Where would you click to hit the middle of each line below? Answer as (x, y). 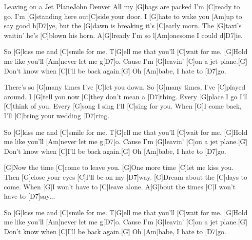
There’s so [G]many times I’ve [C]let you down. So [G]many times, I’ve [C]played (125, 87)
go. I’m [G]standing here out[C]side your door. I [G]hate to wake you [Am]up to (123, 16)
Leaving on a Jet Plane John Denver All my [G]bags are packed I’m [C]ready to (122, 6)
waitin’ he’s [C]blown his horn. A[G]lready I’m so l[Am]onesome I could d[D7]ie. (123, 35)
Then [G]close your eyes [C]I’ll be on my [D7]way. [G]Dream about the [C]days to (126, 176)
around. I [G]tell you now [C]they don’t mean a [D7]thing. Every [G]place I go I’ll (126, 96)
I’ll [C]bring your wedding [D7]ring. (57, 115)
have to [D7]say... (29, 196)
